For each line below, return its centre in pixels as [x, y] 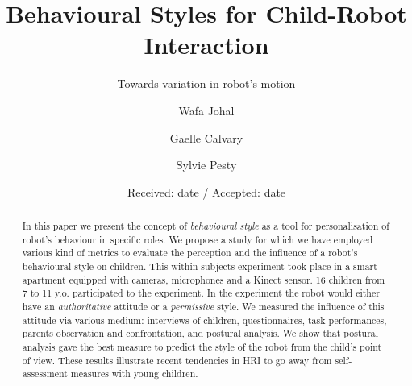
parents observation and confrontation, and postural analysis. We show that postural [200, 333]
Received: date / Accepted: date [206, 191]
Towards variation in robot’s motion [206, 83]
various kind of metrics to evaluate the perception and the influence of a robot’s [190, 253]
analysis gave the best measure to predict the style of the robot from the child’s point [202, 346]
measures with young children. [134, 374]
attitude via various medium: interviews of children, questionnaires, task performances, [204, 320]
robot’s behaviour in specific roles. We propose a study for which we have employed [198, 239]
